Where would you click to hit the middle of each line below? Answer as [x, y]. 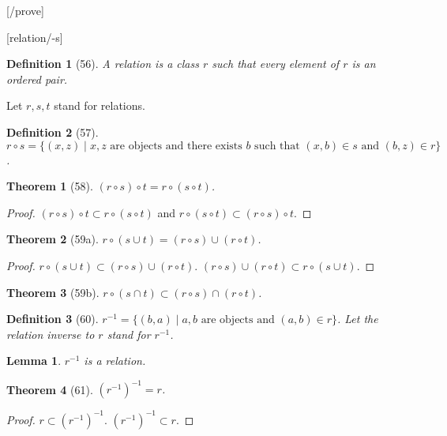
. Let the [357, 319]
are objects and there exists [176, 146]
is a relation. [115, 361]
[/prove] [25, 10]
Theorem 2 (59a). [53, 239]
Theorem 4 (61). [50, 389]
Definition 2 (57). [53, 132]
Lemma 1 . [34, 361]
